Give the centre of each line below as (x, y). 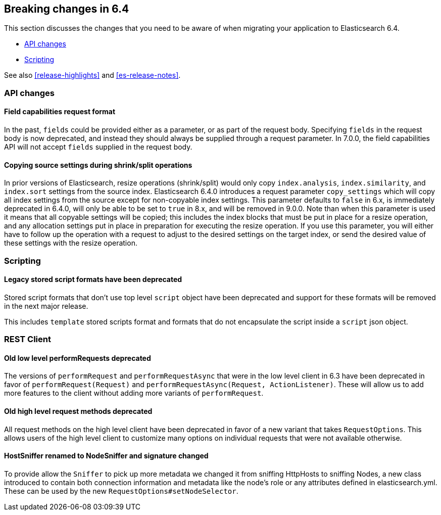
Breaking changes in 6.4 (67, 9)
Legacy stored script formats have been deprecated (93, 279)
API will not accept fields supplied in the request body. (98, 147)
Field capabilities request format (60, 112)
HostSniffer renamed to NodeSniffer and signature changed (106, 456)
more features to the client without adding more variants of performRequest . (134, 393)
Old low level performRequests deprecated (78, 358)
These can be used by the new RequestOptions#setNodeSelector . (121, 491)
